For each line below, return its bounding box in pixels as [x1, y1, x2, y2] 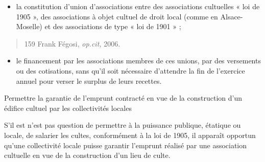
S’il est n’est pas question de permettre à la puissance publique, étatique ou [4, 120, 241, 130]
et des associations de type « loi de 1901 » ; [44, 21, 181, 32]
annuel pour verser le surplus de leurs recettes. [16, 75, 162, 86]
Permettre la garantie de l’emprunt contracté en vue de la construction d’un [4, 92, 243, 103]
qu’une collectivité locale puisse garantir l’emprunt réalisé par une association [4, 140, 247, 150]
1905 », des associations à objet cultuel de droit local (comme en [16, 11, 218, 21]
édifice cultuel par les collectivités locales [4, 102, 132, 113]
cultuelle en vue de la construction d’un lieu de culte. [4, 150, 171, 160]
